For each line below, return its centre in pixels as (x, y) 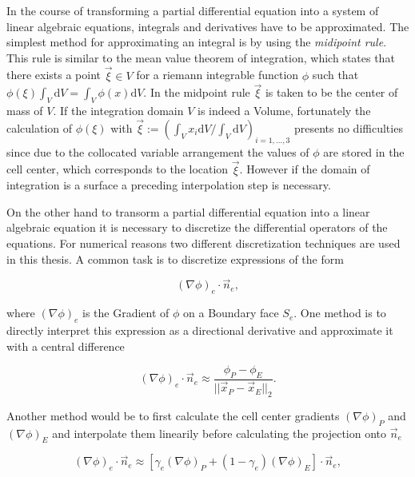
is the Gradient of (126, 313)
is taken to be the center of (331, 92)
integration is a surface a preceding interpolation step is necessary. (169, 185)
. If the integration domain (118, 111)
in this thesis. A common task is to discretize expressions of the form (175, 258)
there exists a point (54, 75)
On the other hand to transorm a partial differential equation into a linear (188, 211)
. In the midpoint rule (197, 92)
